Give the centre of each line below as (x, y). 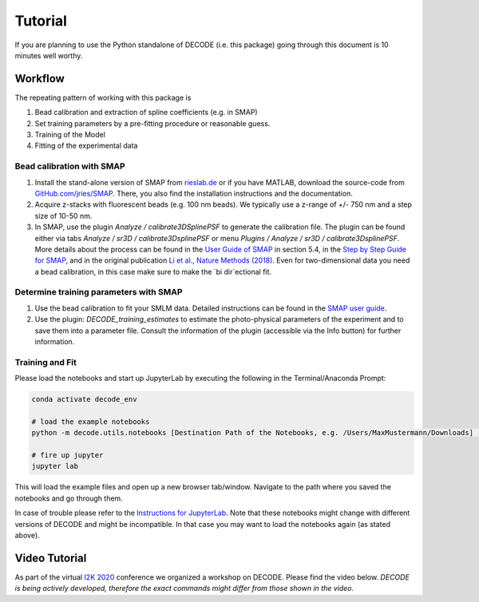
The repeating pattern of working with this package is (103, 97)
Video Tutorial (51, 558)
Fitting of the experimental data (86, 146)
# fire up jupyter (67, 455)
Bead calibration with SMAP (70, 166)
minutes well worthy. (49, 55)
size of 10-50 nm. (63, 216)
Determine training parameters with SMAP (99, 292)
